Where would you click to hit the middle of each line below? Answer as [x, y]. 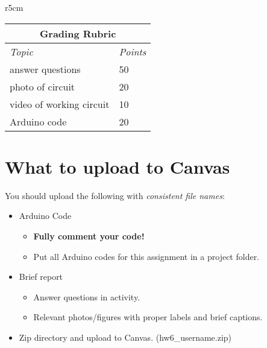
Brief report [41, 277]
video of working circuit [60, 104]
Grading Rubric [78, 33]
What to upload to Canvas [118, 166]
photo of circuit [42, 86]
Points [133, 51]
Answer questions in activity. [87, 296]
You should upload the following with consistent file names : [115, 195]
